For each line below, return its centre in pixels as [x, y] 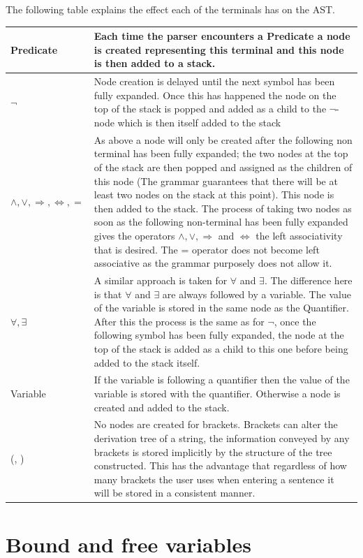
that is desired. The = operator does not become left [207, 249]
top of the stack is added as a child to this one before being [221, 348]
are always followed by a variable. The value [257, 294]
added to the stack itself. [147, 362]
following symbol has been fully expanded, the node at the [219, 335]
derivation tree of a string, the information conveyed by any [222, 438]
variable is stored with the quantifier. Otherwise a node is [217, 393]
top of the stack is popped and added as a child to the [210, 109]
